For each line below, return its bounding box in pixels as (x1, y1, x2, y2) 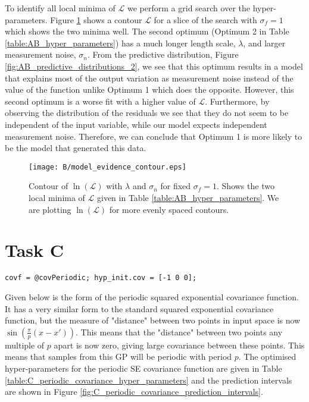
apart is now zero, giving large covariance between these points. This (54, 338, 305, 351)
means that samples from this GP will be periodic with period (5, 350, 232, 363)
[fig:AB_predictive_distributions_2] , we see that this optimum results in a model (5, 59, 303, 72)
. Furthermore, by (205, 95, 270, 107)
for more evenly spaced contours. (109, 203, 229, 215)
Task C (5, 238, 64, 262)
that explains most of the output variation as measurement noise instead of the (5, 71, 294, 84)
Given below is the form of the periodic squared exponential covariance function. (5, 290, 299, 303)
